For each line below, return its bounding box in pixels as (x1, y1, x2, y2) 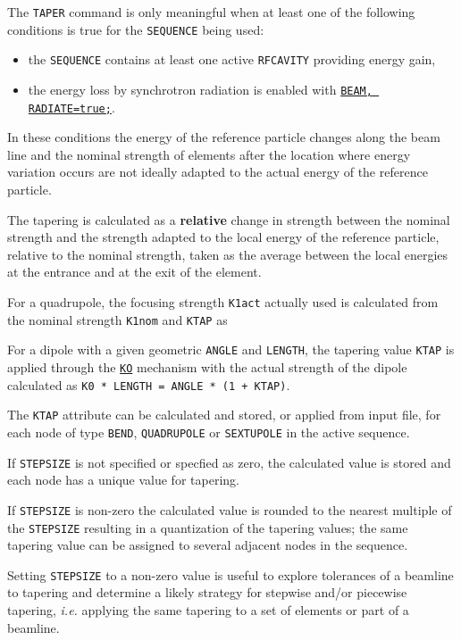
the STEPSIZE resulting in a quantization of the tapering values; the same (7, 518, 408, 536)
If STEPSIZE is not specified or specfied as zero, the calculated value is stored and (7, 453, 451, 471)
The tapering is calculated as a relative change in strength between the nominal (7, 210, 450, 229)
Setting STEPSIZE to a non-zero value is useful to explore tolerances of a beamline (7, 565, 454, 584)
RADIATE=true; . (28, 97, 115, 116)
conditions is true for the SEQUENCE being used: (7, 20, 264, 38)
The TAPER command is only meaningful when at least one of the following (7, 3, 415, 21)
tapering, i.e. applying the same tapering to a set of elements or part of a (7, 601, 409, 619)
